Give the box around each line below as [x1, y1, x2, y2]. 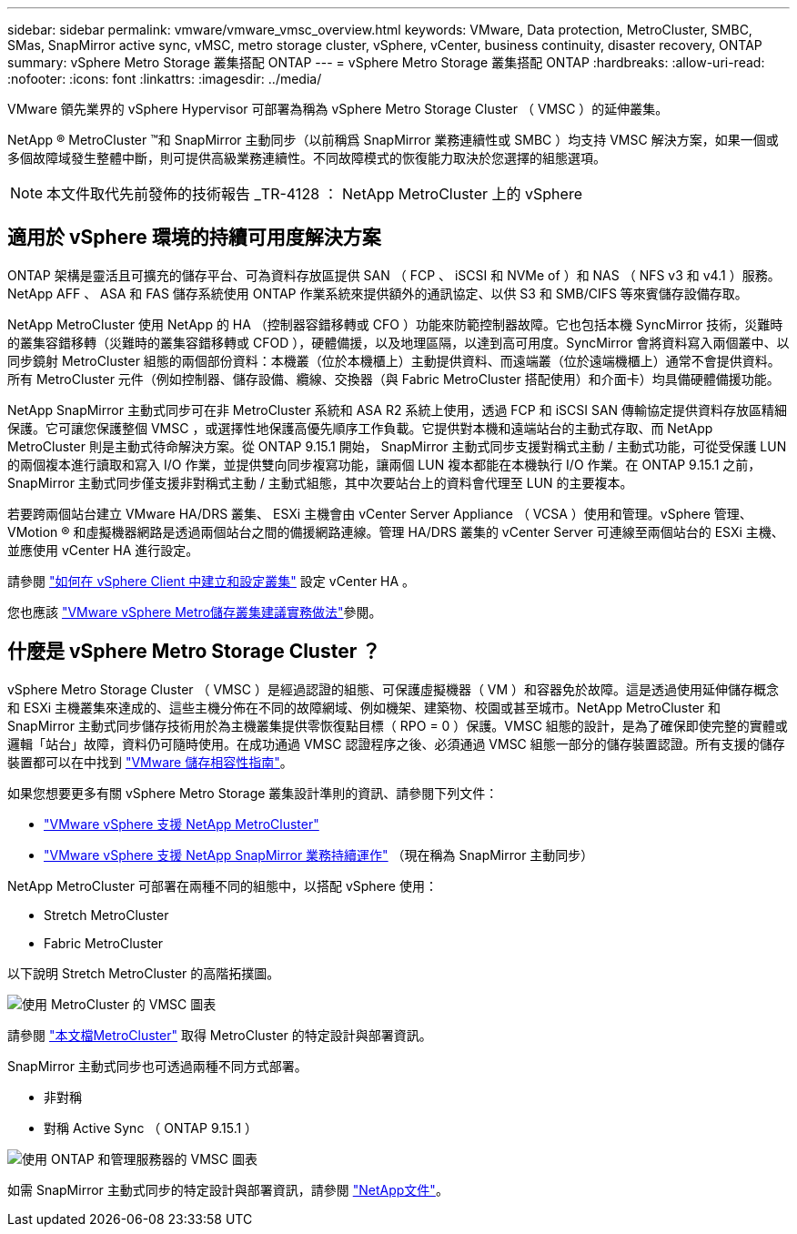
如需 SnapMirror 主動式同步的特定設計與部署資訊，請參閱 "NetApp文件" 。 [7, 1181, 449, 1198]
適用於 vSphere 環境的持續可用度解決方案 [7, 226, 381, 249]
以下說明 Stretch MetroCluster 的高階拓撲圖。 [7, 965, 280, 981]
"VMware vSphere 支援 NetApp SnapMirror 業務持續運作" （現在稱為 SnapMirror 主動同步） [44, 846, 594, 863]
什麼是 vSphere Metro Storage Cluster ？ [7, 640, 381, 663]
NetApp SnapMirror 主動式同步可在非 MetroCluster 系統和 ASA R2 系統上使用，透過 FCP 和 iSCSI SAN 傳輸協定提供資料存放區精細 [7, 401, 788, 418]
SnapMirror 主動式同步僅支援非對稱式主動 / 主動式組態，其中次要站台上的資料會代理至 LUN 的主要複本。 [7, 474, 633, 491]
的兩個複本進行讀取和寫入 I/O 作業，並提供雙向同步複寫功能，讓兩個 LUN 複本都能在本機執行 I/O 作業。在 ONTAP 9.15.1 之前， [7, 456, 762, 472]
